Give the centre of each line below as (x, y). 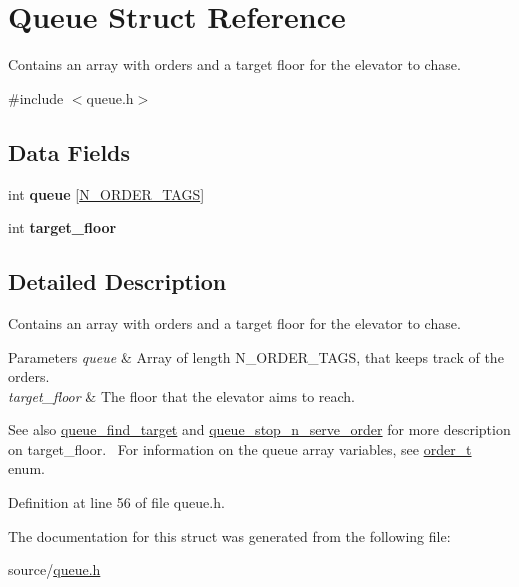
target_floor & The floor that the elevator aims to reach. (182, 395)
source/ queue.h (54, 569)
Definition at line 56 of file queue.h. (116, 502)
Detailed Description (117, 281)
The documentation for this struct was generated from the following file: (229, 535)
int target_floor (62, 227)
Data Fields (69, 151)
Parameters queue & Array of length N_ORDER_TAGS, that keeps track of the (256, 356)
